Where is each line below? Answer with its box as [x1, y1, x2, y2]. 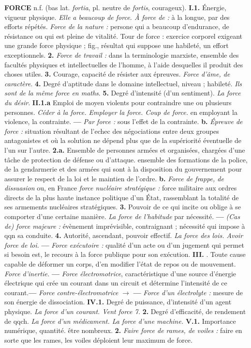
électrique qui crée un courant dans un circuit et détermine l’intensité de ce [4, 278, 227, 288]
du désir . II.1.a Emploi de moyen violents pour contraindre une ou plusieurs [4, 97, 232, 107]
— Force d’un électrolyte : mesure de [133, 287, 243, 297]
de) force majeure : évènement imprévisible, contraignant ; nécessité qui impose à [4, 221, 245, 231]
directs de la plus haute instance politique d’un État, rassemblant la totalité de [4, 192, 239, 202]
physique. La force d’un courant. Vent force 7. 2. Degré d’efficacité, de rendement [4, 306, 246, 316]
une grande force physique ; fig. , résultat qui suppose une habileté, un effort [4, 40, 229, 50]
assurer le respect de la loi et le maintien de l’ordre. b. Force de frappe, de [4, 173, 224, 183]
